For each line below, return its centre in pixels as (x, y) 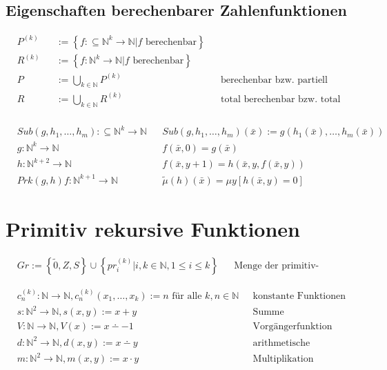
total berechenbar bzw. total (281, 99)
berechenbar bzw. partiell (274, 80)
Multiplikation (283, 359)
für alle (187, 296)
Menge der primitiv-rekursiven (277, 265)
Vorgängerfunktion (292, 327)
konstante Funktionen (299, 296)
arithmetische (281, 343)
